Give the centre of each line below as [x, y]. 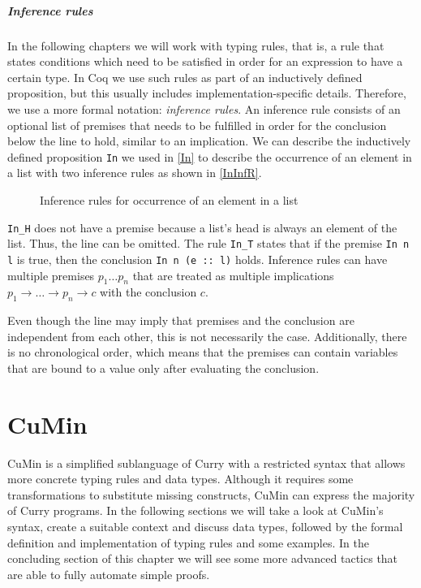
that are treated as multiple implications [233, 275]
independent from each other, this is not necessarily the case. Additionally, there [207, 336]
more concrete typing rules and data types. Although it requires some [180, 479]
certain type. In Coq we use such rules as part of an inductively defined [185, 77]
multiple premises [51, 275]
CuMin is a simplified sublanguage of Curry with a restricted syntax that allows [206, 463]
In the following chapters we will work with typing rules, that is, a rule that [196, 45]
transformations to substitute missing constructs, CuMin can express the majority [211, 494]
